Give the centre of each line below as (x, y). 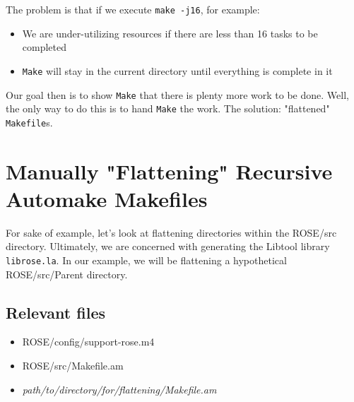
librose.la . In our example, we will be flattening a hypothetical (146, 260)
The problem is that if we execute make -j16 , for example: (133, 9)
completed (45, 47)
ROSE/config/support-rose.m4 (88, 342)
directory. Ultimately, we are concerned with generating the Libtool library (168, 246)
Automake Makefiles (107, 198)
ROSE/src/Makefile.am (73, 366)
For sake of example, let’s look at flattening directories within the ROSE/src (171, 232)
